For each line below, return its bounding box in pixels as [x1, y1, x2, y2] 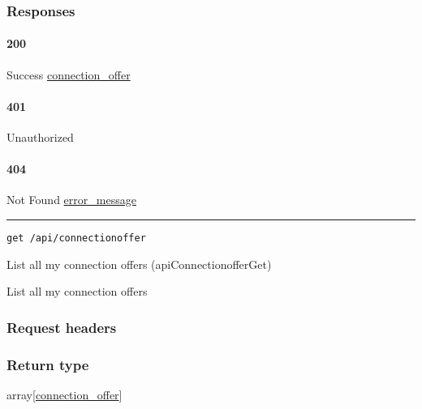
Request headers [6, 317, 117, 337]
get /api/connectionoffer [6, 232, 146, 245]
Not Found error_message [6, 191, 136, 208]
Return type [6, 354, 89, 374]
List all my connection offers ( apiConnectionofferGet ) [6, 255, 272, 272]
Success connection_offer [6, 66, 131, 83]
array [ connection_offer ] [6, 386, 123, 403]
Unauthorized [6, 129, 74, 146]
